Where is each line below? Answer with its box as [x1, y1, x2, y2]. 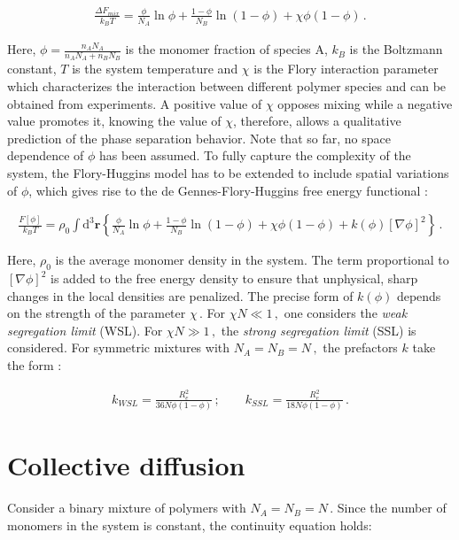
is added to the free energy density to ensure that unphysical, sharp [51, 269, 418, 288]
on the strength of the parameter [7, 304, 186, 322]
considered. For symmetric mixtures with [7, 338, 230, 357]
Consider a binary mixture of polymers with [7, 498, 246, 517]
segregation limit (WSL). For [7, 320, 163, 339]
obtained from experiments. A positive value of [7, 94, 262, 112]
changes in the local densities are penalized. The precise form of [7, 286, 354, 305]
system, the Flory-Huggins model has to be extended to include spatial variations [7, 164, 449, 182]
